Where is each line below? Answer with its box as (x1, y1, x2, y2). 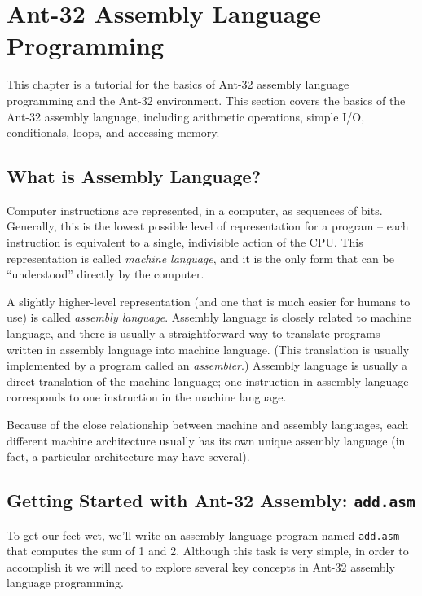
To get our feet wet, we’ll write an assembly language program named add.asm (7, 526, 400, 543)
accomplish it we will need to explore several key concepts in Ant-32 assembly (7, 558, 395, 575)
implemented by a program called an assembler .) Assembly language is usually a (7, 357, 408, 374)
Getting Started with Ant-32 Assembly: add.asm (7, 488, 415, 513)
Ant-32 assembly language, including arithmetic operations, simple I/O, (7, 107, 365, 125)
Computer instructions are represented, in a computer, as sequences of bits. (7, 201, 383, 218)
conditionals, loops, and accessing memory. (7, 124, 220, 141)
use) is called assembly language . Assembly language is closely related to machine (7, 309, 411, 326)
